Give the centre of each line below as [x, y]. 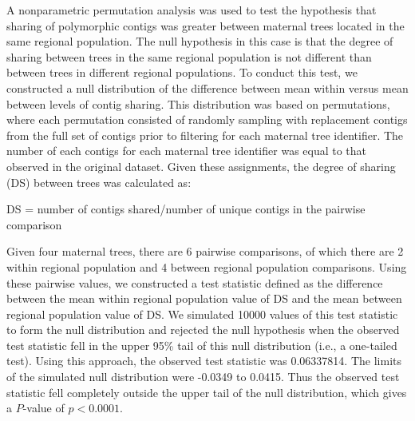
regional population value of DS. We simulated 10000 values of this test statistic [202, 314]
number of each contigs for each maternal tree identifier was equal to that [187, 151]
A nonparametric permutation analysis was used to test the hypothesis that [192, 10]
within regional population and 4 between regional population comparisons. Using [207, 266]
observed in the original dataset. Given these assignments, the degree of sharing [201, 166]
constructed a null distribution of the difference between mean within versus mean [207, 87]
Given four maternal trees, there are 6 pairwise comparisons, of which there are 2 [205, 251]
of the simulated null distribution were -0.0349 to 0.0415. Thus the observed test [203, 377]
